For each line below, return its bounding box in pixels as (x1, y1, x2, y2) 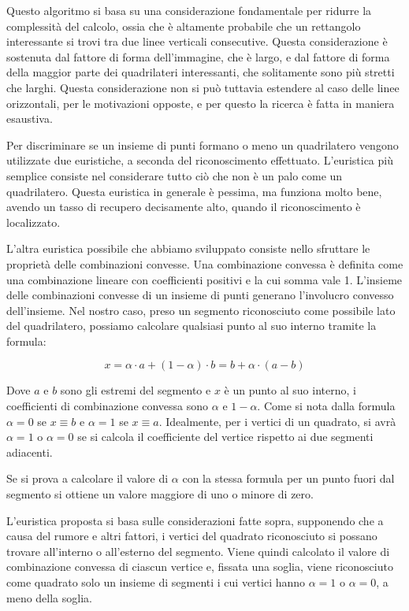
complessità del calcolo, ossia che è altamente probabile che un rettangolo (6, 17, 361, 34)
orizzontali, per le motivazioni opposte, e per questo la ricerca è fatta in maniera (6, 94, 395, 111)
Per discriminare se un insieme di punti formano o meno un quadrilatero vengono (6, 136, 399, 153)
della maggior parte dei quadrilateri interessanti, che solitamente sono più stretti (6, 64, 395, 80)
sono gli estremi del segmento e (60, 382, 211, 398)
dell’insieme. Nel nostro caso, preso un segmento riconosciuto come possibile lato (6, 302, 396, 318)
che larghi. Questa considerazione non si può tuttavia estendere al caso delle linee (6, 79, 400, 95)
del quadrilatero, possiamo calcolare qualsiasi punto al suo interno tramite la (6, 317, 377, 334)
